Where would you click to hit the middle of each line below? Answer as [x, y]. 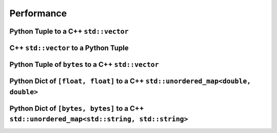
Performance [38, 13]
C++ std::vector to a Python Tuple [69, 48]
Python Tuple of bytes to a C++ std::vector [84, 64]
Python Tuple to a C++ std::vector [69, 31]
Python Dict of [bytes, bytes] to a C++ [77, 108]
